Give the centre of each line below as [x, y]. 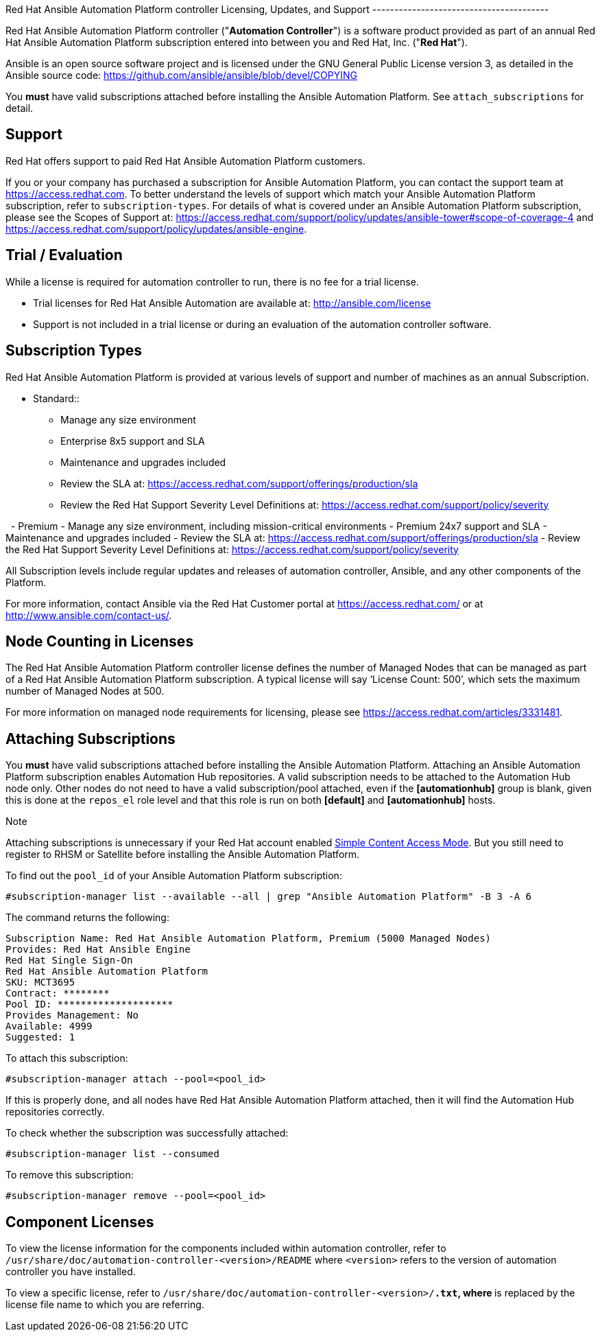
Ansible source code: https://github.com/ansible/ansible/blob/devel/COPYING [181, 75]
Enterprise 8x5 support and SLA [133, 441]
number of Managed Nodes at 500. [85, 691]
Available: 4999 [49, 1026]
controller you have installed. [71, 1272]
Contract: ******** [58, 993]
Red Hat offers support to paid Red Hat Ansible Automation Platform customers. [185, 161]
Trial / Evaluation [64, 255]
